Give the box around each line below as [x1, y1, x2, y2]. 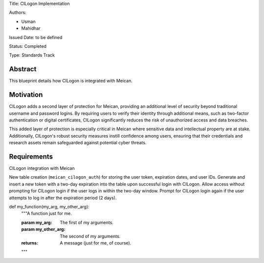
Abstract [9, 65, 37, 73]
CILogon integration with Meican [9, 165, 75, 171]
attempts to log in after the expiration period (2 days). [9, 195, 117, 201]
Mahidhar [21, 25, 41, 31]
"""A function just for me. [21, 210, 72, 217]
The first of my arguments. [60, 220, 113, 225]
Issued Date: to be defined [9, 34, 63, 40]
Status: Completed [9, 43, 46, 49]
